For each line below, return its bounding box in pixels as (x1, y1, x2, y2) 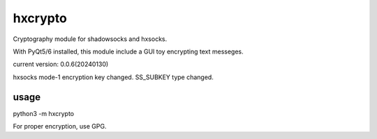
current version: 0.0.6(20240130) (13, 60, 109, 69)
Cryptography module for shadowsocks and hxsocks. (13, 35, 168, 43)
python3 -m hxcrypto (13, 109, 75, 117)
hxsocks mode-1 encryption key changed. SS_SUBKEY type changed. (13, 73, 214, 81)
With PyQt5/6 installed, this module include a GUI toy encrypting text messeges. (13, 47, 244, 56)
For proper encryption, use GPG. (13, 122, 107, 131)
